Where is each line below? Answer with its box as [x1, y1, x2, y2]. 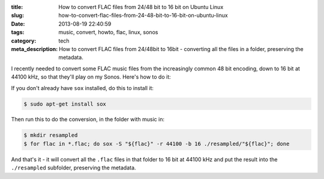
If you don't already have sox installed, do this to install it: [11, 84, 154, 91]
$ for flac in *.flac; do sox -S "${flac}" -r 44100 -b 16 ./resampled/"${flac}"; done [23, 140, 290, 147]
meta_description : [11, 45, 58, 52]
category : [11, 37, 37, 44]
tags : [11, 29, 25, 36]
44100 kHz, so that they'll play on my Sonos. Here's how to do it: [11, 73, 171, 80]
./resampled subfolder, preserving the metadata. [11, 164, 136, 171]
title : [11, 4, 23, 10]
